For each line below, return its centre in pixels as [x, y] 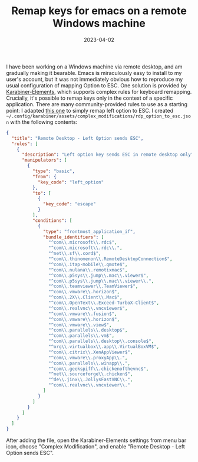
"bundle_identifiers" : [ [74, 237]
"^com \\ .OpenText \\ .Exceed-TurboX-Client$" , [104, 303]
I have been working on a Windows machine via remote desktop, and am [94, 67]
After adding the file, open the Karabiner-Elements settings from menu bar [96, 440]
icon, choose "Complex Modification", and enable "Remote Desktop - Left [96, 447]
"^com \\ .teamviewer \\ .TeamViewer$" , [93, 286]
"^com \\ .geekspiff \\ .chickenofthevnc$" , [98, 369]
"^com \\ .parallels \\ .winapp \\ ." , [89, 363]
